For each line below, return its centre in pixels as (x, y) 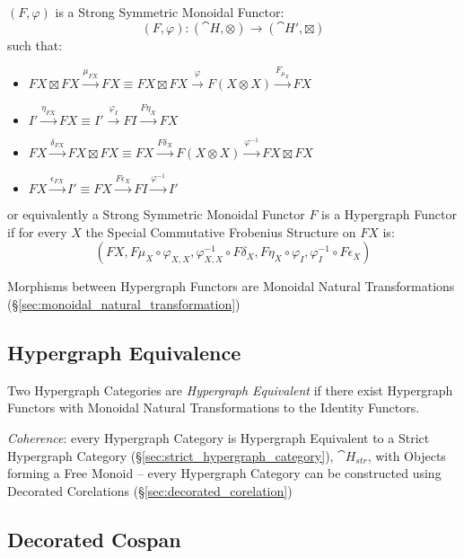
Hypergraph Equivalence (124, 352)
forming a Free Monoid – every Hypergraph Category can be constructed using (224, 473)
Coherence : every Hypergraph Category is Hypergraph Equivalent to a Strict (219, 437)
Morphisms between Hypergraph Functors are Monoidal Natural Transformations (231, 286)
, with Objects (407, 455)
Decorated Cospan (94, 539)
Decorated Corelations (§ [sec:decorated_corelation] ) (150, 490)
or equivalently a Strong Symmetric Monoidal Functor (156, 214)
